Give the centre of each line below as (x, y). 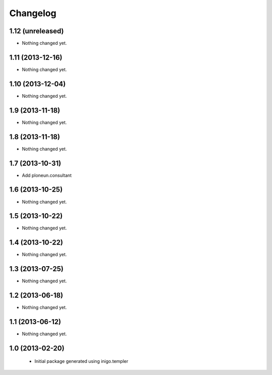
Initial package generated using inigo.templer (81, 361)
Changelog (33, 13)
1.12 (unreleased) (37, 31)
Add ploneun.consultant (47, 175)
